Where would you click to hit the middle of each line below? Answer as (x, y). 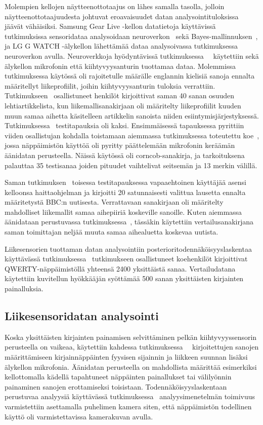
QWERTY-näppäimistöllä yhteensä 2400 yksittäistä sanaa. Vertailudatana (120, 268)
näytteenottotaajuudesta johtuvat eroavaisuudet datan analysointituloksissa (122, 16)
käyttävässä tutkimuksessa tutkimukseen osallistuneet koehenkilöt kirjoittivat (126, 259)
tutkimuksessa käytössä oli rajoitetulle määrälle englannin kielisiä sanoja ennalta (130, 76)
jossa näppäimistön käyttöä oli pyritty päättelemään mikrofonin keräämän (120, 145)
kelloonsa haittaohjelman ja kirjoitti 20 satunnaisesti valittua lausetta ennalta (125, 192)
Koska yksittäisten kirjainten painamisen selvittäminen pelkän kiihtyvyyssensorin (131, 337)
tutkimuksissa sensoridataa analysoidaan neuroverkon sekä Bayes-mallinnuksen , (131, 36)
